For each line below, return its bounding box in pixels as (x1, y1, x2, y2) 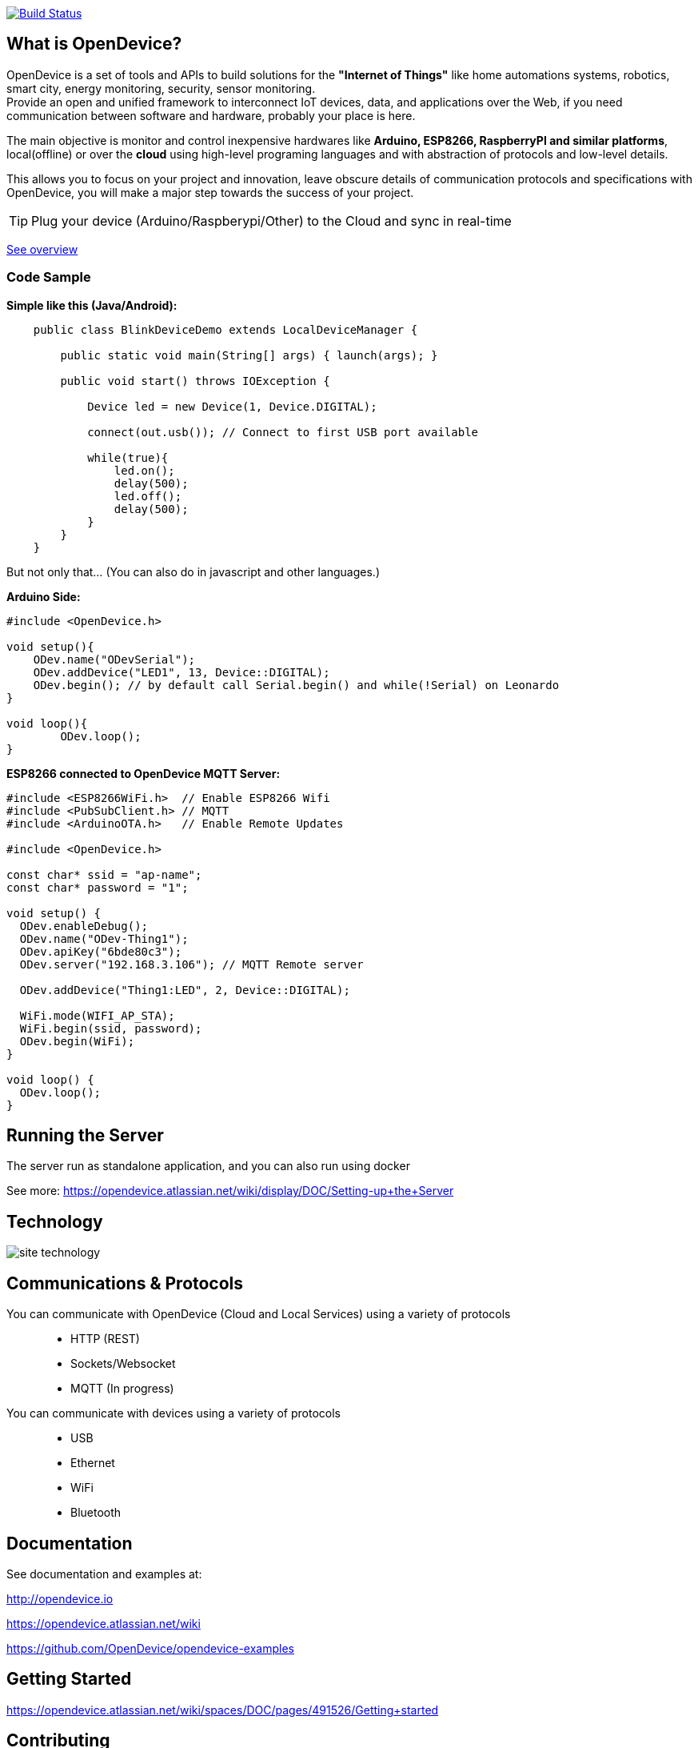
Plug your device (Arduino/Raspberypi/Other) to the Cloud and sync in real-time (31, 212, 512, 229)
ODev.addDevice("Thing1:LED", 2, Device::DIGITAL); (19, 983, 350, 996)
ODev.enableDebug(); (19, 919, 149, 932)
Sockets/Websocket (70, 1357, 176, 1371)
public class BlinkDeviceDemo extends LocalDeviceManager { (33, 323, 418, 336)
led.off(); (114, 489, 182, 503)
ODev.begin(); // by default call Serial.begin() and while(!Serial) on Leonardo (33, 678, 560, 692)
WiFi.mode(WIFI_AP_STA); (19, 1008, 175, 1022)
